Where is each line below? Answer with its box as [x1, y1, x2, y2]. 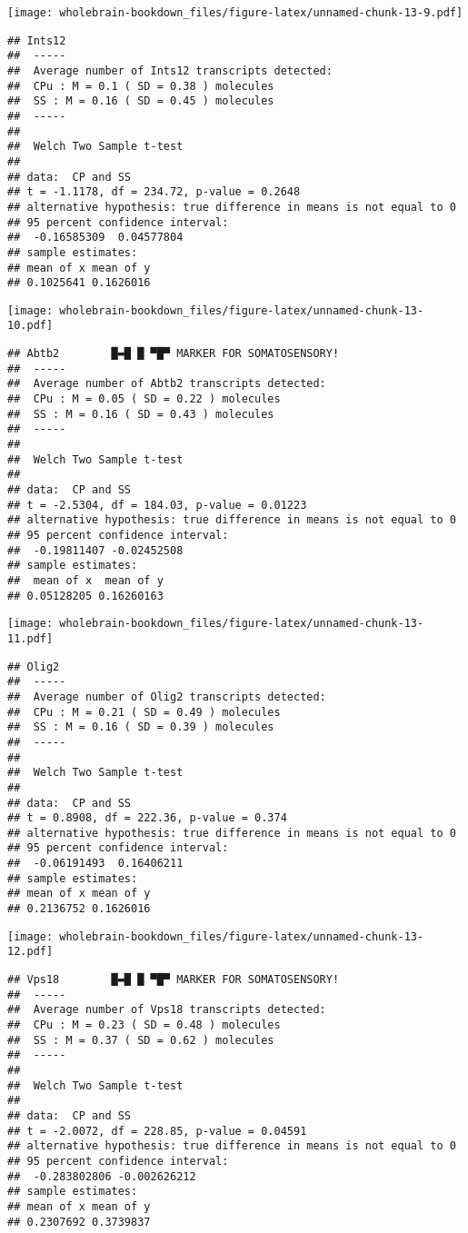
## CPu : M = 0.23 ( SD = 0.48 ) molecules [7, 1019, 281, 1032]
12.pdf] [7, 945, 54, 959]
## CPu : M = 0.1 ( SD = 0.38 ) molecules [7, 79, 274, 93]
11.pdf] [7, 631, 54, 645]
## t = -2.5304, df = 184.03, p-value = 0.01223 [7, 498, 307, 512]
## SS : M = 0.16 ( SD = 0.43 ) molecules [7, 407, 274, 421]
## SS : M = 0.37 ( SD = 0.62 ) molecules [7, 1033, 274, 1047]
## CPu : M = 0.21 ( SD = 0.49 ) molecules [7, 705, 281, 719]
